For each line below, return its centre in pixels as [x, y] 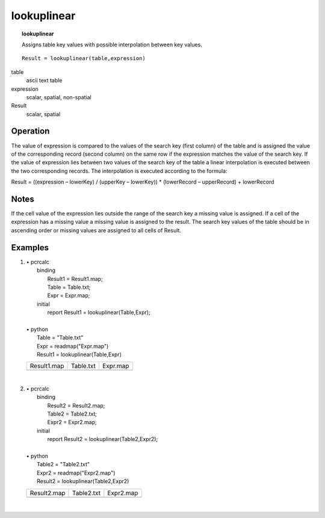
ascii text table [44, 81]
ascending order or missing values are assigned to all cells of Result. [96, 230]
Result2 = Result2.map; [76, 405]
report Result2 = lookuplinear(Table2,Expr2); [103, 439]
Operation [30, 131]
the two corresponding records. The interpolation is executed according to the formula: [119, 171]
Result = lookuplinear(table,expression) [84, 58]
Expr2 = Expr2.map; [72, 422]
